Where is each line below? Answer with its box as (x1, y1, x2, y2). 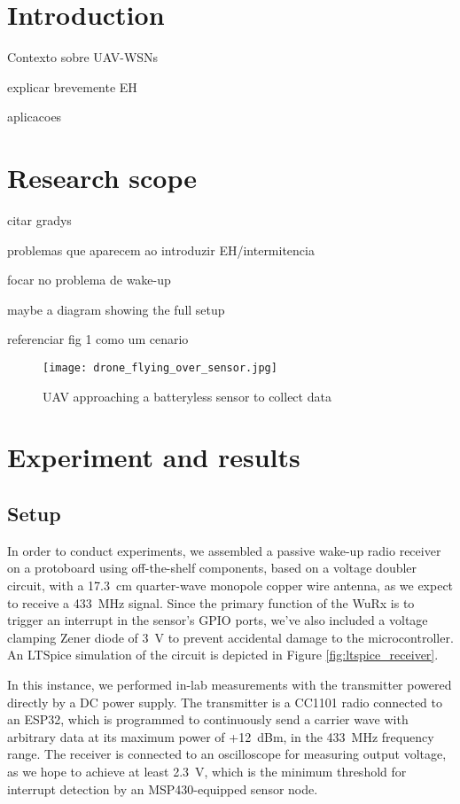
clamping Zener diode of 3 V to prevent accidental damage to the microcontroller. (7, 628, 454, 646)
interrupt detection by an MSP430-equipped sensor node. (7, 779, 318, 798)
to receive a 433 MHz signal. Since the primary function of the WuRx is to (7, 593, 415, 612)
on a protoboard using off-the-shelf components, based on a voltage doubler (7, 558, 417, 577)
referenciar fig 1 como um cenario (7, 330, 189, 348)
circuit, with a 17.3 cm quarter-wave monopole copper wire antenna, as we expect (7, 576, 454, 595)
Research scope (7, 160, 198, 196)
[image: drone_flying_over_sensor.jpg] (43, 362, 277, 374)
